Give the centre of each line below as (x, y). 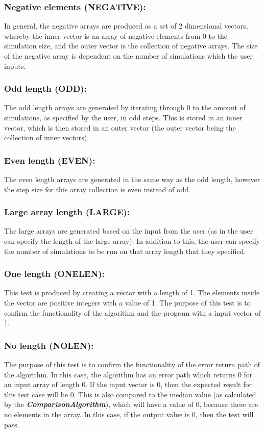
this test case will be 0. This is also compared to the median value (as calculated (130, 394)
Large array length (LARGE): (67, 212)
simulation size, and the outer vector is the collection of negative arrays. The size (131, 46)
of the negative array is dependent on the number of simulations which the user (128, 56)
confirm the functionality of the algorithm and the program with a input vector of (132, 312)
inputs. (15, 66)
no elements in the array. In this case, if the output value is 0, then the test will (129, 414)
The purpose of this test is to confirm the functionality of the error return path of (132, 364)
